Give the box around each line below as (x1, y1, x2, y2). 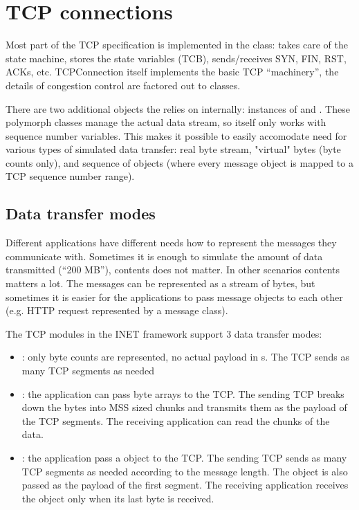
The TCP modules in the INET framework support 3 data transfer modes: (6, 326, 322, 340)
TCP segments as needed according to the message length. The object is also (21, 464, 348, 478)
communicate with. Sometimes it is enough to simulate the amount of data (6, 248, 323, 263)
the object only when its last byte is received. (21, 491, 214, 505)
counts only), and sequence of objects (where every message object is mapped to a (6, 155, 353, 170)
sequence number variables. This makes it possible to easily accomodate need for (6, 128, 347, 143)
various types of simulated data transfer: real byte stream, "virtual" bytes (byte (6, 142, 341, 156)
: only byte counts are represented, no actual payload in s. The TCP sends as (21, 349, 350, 364)
